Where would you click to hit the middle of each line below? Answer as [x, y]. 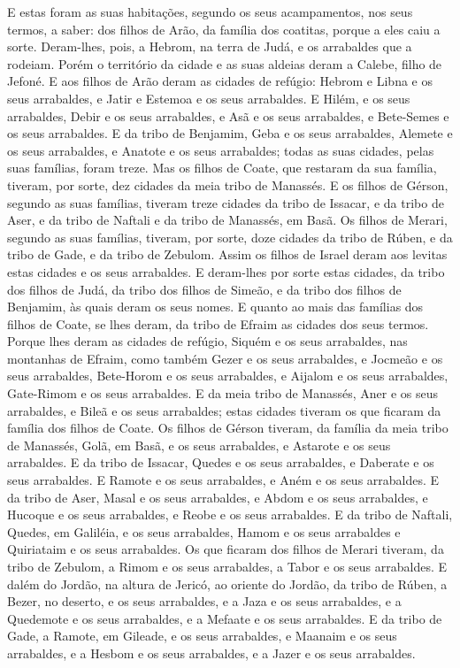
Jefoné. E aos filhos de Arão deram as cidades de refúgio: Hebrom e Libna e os [220, 81]
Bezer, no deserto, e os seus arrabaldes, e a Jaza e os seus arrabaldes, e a [204, 601]
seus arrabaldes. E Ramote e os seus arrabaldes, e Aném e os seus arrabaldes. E [223, 480]
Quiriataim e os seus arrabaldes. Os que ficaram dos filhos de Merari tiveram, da [226, 549]
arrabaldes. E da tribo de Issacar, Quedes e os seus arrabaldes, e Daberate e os [221, 462]
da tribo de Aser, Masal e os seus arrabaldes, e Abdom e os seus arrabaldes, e [218, 497]
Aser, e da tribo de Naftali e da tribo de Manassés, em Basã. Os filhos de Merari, [227, 220]
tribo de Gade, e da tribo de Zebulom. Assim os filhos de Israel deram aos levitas [227, 254]
